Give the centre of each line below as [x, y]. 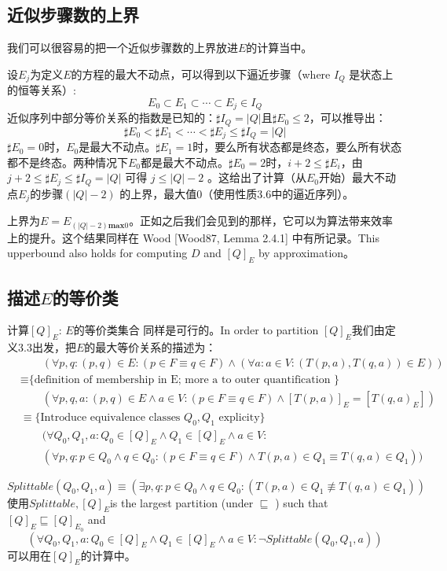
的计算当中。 [279, 48]
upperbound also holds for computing [97, 253]
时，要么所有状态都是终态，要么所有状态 [297, 147]
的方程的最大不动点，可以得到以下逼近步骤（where [201, 74]
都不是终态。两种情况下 [68, 162]
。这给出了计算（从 [256, 177]
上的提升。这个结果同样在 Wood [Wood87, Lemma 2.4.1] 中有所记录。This [193, 237]
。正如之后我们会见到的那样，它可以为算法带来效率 [261, 221]
